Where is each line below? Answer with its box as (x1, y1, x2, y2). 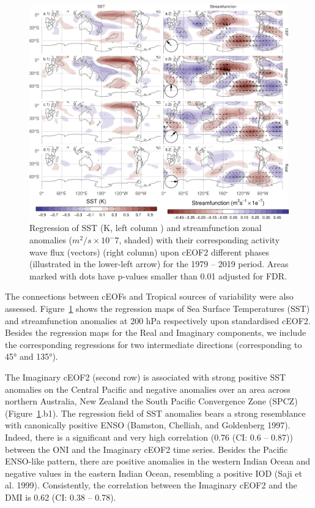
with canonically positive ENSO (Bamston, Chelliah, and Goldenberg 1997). (5, 419, 291, 431)
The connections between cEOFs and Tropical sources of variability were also (5, 290, 294, 303)
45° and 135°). (5, 350, 58, 363)
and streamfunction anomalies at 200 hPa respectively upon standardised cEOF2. (5, 314, 311, 327)
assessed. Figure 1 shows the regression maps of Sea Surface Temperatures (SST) (5, 302, 310, 315)
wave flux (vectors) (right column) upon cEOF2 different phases (29, 245, 269, 258)
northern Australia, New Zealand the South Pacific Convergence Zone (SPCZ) (5, 395, 298, 408)
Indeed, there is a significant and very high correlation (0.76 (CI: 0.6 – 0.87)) (5, 430, 293, 443)
